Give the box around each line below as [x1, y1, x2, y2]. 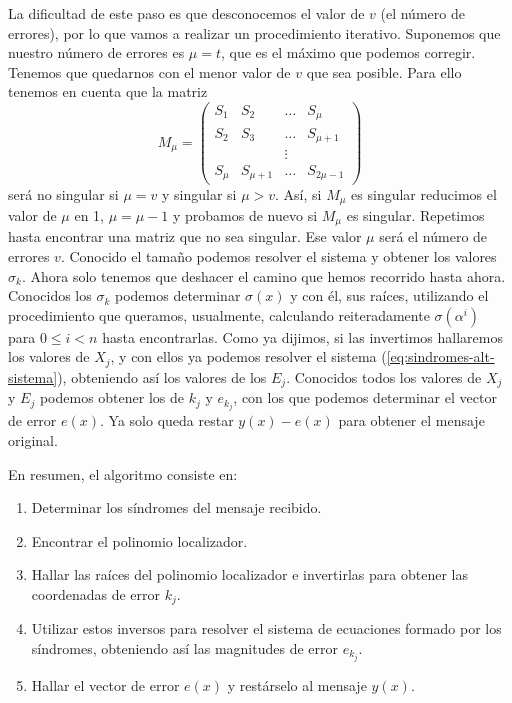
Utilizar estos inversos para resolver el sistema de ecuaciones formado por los [31, 618, 502, 639]
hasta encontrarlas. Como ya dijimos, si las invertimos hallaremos [102, 326, 503, 347]
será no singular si [8, 183, 119, 204]
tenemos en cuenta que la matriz [8, 81, 208, 102]
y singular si [161, 183, 237, 204]
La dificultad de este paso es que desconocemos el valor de [8, 3, 365, 23]
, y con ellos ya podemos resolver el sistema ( [110, 346, 387, 367]
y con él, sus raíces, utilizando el [290, 285, 489, 306]
